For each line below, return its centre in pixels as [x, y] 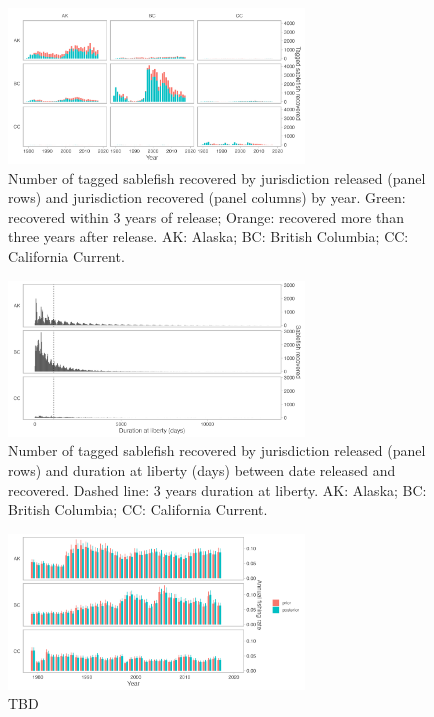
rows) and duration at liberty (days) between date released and [202, 469]
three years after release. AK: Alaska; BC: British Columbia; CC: [208, 236]
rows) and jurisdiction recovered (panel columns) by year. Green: [207, 197]
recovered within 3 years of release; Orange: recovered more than [206, 216]
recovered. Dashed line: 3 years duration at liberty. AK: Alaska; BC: [217, 489]
